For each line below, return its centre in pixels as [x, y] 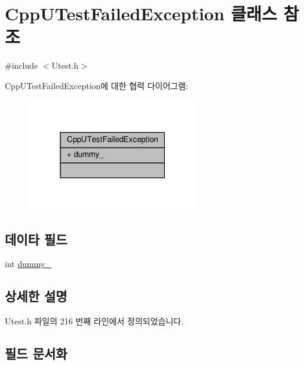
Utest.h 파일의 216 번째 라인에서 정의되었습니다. [94, 321]
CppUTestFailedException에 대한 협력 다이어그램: [97, 85]
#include [22, 65]
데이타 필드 [36, 239]
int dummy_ [28, 264]
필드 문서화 [36, 353]
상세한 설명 [36, 296]
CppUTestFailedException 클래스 [141, 13]
